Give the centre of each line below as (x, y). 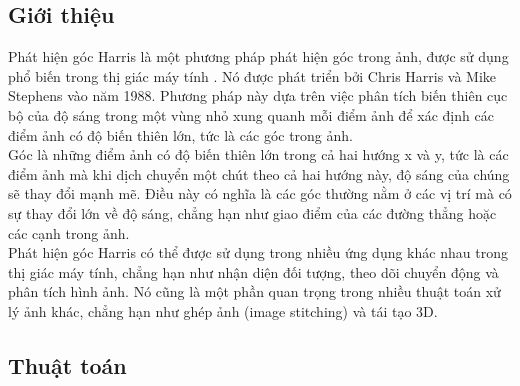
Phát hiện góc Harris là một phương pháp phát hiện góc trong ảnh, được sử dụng (258, 56)
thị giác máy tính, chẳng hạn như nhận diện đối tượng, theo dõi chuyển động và (253, 271)
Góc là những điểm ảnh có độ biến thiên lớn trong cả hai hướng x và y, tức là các (258, 154)
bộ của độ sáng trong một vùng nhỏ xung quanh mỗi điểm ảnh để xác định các (251, 114)
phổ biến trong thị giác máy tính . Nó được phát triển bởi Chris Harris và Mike (252, 75)
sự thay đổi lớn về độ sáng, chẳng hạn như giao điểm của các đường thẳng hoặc (252, 212)
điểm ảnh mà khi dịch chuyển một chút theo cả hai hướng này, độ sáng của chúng (259, 173)
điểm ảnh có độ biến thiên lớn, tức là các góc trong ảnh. (180, 134)
